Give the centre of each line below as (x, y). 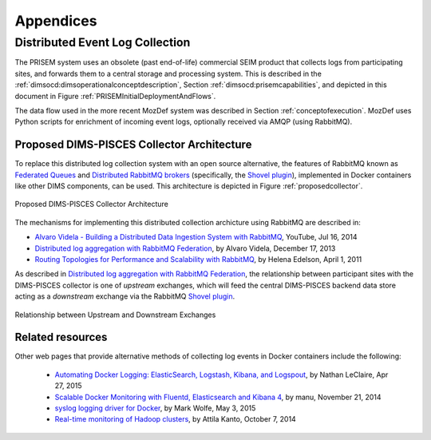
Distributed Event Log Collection (103, 42)
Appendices (56, 21)
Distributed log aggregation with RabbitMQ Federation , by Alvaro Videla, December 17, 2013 (185, 248)
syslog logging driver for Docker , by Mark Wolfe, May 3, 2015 (155, 408)
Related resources (61, 337)
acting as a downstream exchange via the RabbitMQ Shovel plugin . (125, 296)
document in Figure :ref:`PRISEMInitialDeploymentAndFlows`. (115, 96)
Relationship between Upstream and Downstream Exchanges (115, 315)
